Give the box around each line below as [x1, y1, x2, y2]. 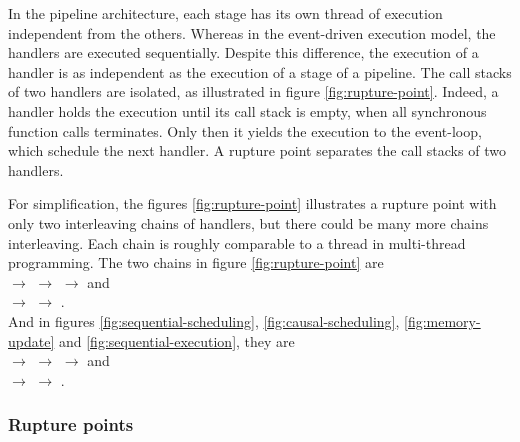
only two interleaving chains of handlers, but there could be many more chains [8, 212, 489, 233]
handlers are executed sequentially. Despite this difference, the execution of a [8, 42, 479, 63]
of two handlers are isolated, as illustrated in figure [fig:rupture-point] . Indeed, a [8, 81, 499, 102]
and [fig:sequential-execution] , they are [58, 330, 295, 351]
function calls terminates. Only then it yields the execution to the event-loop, [8, 120, 482, 141]
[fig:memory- [404, 310, 481, 331]
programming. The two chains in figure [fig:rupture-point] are [8, 252, 384, 273]
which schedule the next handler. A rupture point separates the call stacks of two [8, 140, 506, 161]
